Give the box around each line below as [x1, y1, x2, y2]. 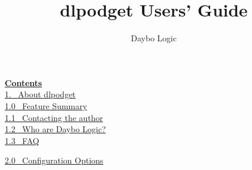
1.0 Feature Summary [5, 99, 88, 112]
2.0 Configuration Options [5, 154, 104, 166]
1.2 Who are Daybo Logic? [5, 123, 106, 135]
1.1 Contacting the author [5, 111, 104, 123]
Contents [5, 76, 42, 89]
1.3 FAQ [5, 134, 40, 146]
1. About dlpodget [5, 88, 76, 100]
